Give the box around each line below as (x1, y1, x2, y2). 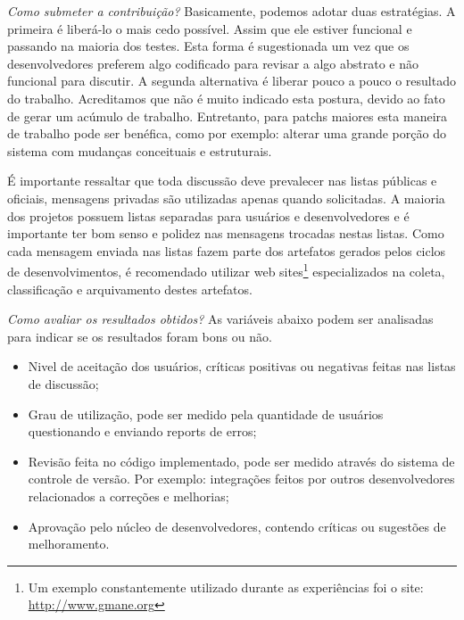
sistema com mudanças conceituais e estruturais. (7, 141, 272, 160)
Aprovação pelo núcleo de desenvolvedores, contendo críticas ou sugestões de (28, 517, 446, 535)
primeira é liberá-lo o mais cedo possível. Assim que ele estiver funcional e (7, 19, 412, 37)
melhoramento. (28, 534, 110, 553)
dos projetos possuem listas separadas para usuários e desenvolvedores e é (7, 206, 410, 225)
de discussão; (28, 374, 99, 393)
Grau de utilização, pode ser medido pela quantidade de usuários (28, 404, 384, 423)
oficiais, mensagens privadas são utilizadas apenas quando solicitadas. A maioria (7, 188, 445, 207)
